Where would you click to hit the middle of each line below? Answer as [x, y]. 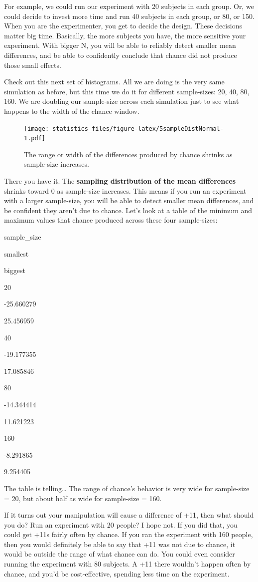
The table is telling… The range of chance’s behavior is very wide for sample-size [127, 488]
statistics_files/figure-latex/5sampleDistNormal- [138, 129]
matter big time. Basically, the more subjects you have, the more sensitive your [125, 35]
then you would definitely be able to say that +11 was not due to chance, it [120, 544]
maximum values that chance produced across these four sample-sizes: [111, 220]
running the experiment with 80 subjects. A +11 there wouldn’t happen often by [128, 564]
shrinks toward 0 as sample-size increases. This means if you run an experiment [125, 190]
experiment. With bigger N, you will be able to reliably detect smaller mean [120, 45]
